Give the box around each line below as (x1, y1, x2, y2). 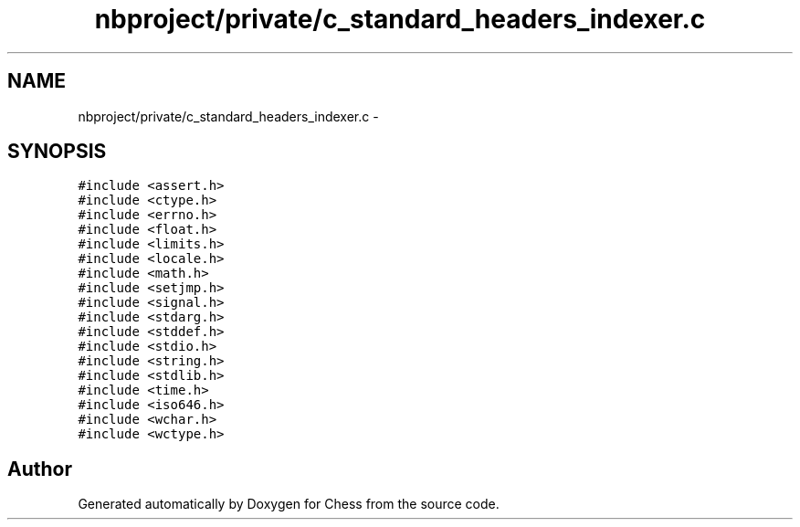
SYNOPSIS (7, 140, 107, 163)
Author (7, 457, 72, 480)
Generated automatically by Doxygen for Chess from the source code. (78, 496, 500, 512)
